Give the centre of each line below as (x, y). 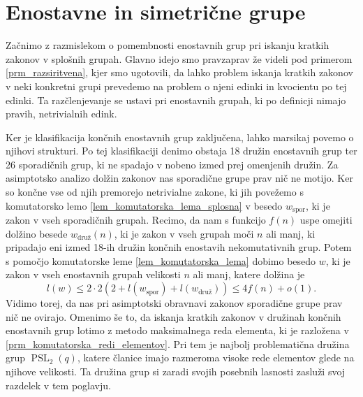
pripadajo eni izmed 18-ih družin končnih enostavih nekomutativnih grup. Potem (179, 247)
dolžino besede (37, 233)
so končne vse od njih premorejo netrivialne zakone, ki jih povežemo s (155, 192)
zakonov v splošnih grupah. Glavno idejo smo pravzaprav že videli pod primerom (179, 58)
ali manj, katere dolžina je (249, 274)
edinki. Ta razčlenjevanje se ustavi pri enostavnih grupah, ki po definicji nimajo (176, 100)
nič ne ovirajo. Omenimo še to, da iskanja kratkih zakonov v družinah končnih (173, 316)
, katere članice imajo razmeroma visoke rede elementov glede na (216, 358)
